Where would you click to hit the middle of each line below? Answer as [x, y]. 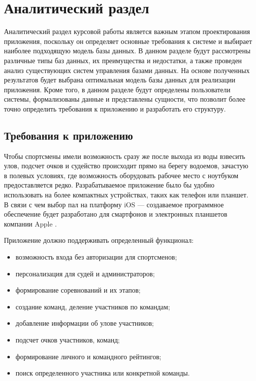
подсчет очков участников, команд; [68, 339]
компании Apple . [31, 223]
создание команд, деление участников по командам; [93, 306]
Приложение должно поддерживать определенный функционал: [99, 240]
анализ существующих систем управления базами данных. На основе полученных [127, 70]
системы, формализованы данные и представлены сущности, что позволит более [125, 99]
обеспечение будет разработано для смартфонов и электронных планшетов [116, 214]
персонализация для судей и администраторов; [85, 273]
